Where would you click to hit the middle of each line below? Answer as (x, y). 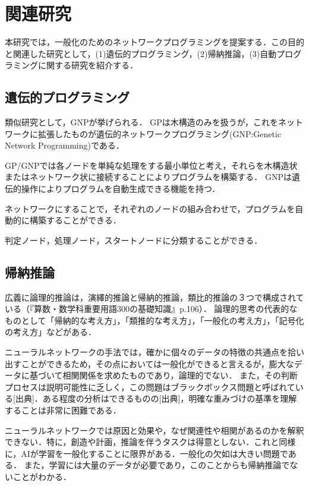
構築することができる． (75, 220)
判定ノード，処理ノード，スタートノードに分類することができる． (134, 240)
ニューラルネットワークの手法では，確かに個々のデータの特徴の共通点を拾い (154, 352)
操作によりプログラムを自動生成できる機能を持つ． (121, 189)
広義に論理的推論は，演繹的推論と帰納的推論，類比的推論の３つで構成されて (154, 297)
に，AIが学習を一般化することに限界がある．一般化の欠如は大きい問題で (146, 453)
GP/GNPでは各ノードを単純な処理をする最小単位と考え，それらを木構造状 (151, 165)
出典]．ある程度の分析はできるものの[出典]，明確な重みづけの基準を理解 (156, 398)
